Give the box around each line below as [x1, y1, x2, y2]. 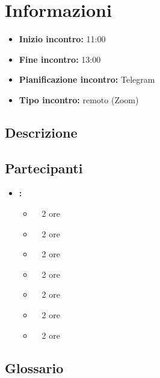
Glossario [5, 358, 64, 377]
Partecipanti [5, 158, 83, 177]
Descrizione [5, 123, 78, 141]
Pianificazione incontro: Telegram [19, 73, 155, 86]
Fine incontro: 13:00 [19, 53, 101, 65]
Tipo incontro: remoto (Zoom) [19, 93, 139, 106]
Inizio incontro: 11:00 [19, 33, 106, 45]
